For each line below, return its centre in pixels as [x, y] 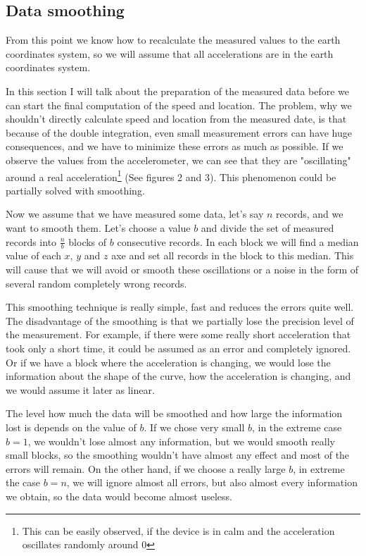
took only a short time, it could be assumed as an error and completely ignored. [178, 348]
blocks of [88, 241]
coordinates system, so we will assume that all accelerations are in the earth [170, 53]
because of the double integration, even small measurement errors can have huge [179, 132]
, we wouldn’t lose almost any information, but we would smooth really [181, 441]
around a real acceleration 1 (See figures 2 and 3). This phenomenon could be [171, 175]
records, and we [310, 214]
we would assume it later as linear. [80, 389]
